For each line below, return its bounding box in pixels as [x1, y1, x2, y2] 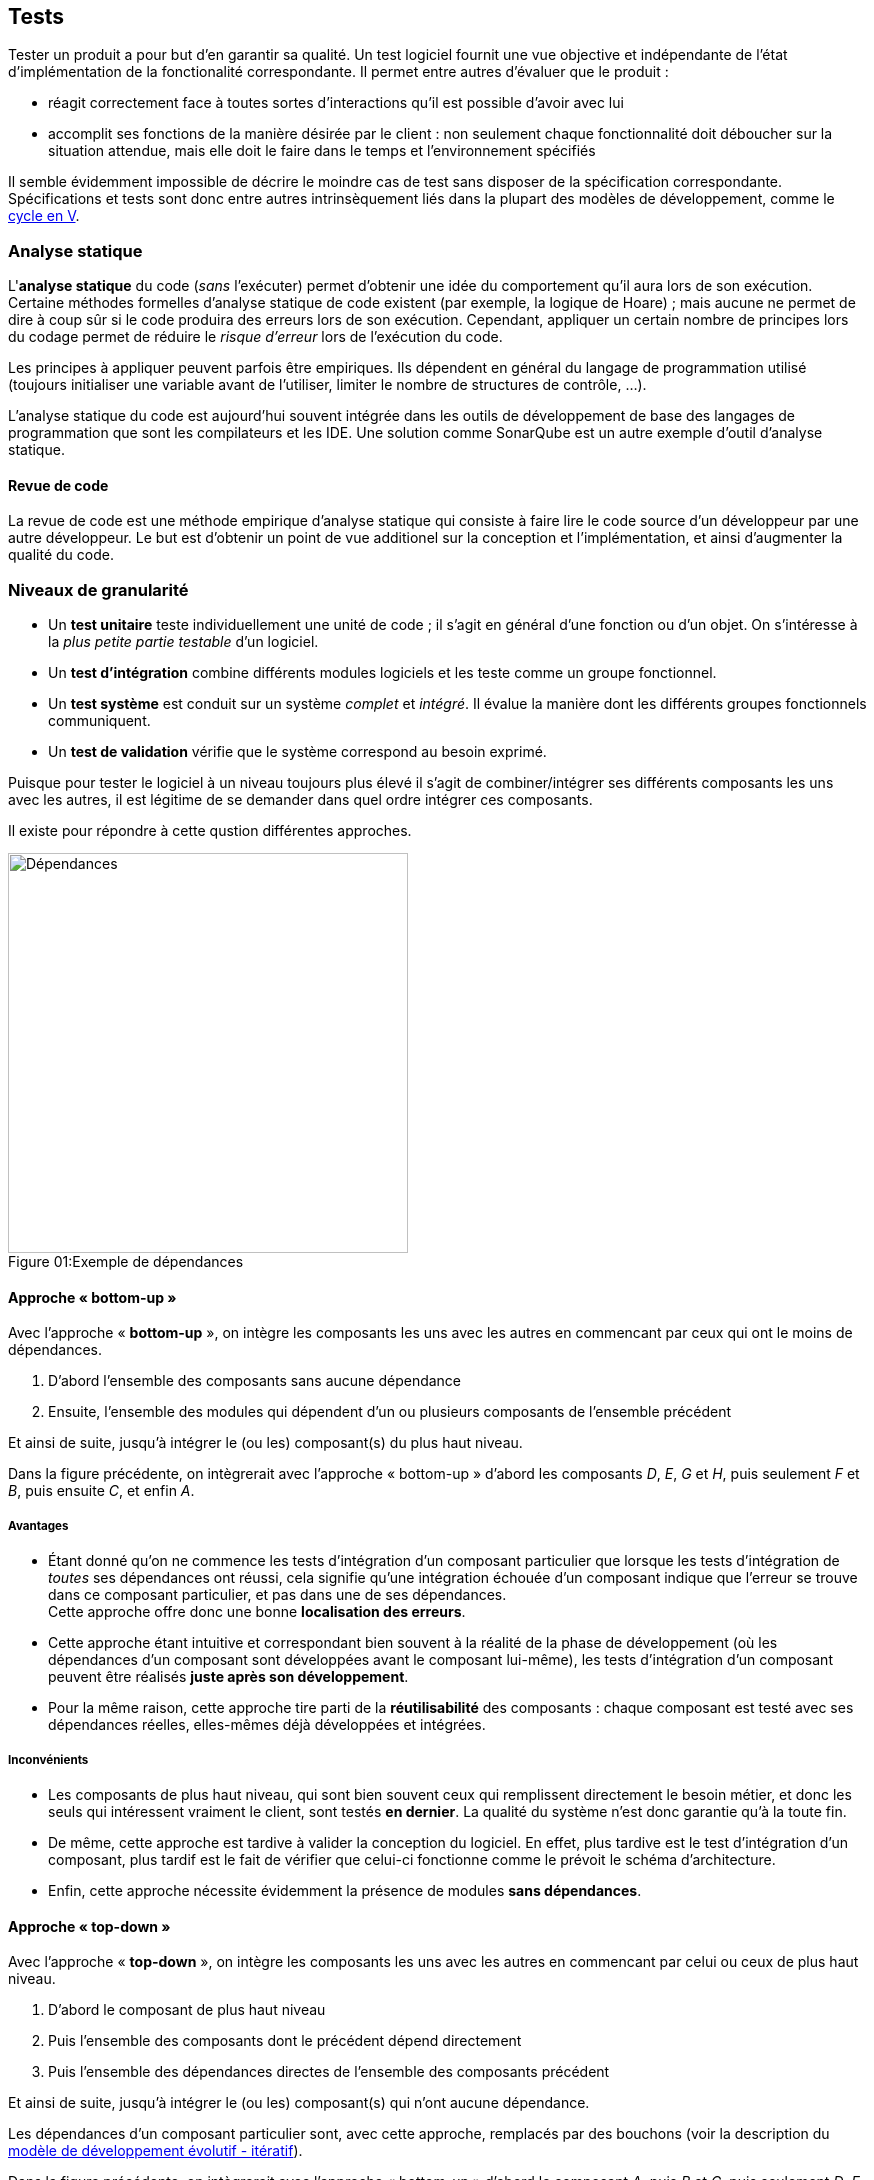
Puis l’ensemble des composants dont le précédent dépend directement [48, 2032, 522, 2050]
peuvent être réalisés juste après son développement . [48, 1668, 409, 1686]
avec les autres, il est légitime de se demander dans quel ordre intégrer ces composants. [8, 791, 593, 809]
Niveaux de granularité [8, 579, 189, 600]
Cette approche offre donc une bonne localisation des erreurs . [48, 1603, 466, 1621]
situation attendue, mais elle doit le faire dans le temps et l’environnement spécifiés [48, 142, 596, 160]
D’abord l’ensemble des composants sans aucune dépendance [48, 1372, 462, 1390]
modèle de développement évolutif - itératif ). [8, 2142, 303, 2160]
